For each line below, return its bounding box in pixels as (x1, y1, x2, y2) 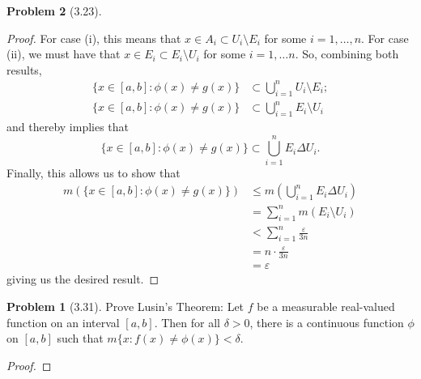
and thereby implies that (6, 118, 130, 135)
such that (57, 330, 104, 347)
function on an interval (6, 313, 120, 330)
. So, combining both (295, 45, 399, 62)
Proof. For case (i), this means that (6, 29, 181, 46)
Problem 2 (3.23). (6, 2, 102, 19)
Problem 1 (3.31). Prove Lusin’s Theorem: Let (6, 298, 245, 315)
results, (6, 61, 42, 78)
